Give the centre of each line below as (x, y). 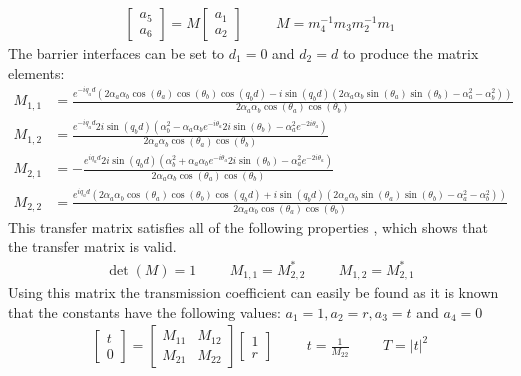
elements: (36, 72)
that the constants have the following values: (144, 311)
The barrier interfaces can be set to (116, 53)
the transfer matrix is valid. (92, 246)
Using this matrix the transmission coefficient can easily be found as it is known (253, 292)
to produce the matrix (410, 53)
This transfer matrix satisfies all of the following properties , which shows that (248, 226)
